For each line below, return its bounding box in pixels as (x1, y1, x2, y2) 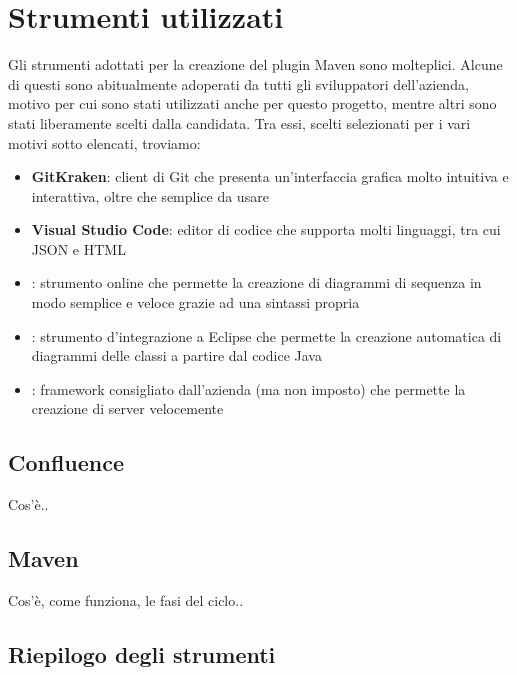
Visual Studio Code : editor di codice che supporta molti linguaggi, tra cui (31, 219, 501, 240)
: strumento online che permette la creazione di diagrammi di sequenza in (31, 272, 482, 293)
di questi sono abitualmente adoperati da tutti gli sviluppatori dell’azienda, (8, 73, 469, 94)
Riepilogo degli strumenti (8, 639, 276, 670)
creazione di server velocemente (31, 398, 224, 419)
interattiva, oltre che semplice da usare (31, 185, 269, 206)
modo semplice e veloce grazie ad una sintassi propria (31, 292, 360, 313)
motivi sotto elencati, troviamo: (8, 132, 201, 153)
